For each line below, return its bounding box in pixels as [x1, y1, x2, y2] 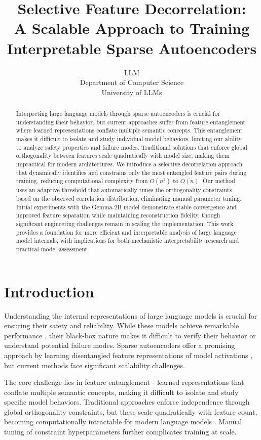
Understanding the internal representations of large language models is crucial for [4, 310, 257, 321]
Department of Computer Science [80, 77, 184, 87]
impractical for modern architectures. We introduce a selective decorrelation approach [16, 160, 243, 168]
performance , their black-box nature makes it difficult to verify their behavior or [4, 330, 256, 340]
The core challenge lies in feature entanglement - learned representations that [4, 377, 244, 387]
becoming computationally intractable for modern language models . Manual [4, 416, 242, 427]
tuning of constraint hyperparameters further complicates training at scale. [4, 426, 237, 437]
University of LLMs [101, 86, 162, 97]
